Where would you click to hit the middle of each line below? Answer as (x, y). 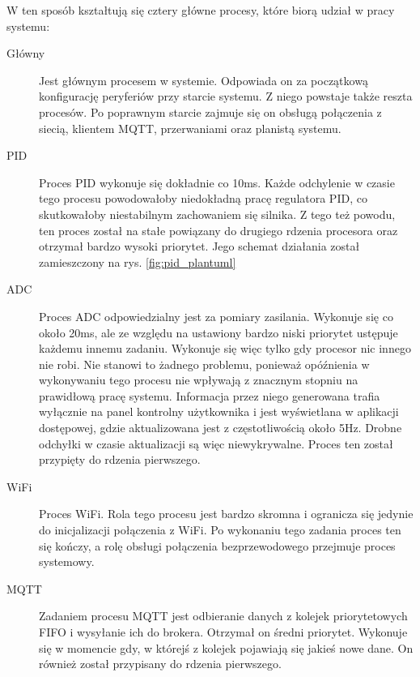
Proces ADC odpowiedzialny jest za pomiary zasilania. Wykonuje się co (216, 316)
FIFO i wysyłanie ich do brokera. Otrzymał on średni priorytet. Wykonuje (223, 632)
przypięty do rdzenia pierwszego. (120, 459)
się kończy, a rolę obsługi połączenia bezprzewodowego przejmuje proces (217, 545)
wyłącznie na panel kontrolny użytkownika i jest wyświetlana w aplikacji (219, 411)
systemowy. (67, 561)
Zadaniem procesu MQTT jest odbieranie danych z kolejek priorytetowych (223, 616)
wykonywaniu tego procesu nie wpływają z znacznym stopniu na (199, 380)
